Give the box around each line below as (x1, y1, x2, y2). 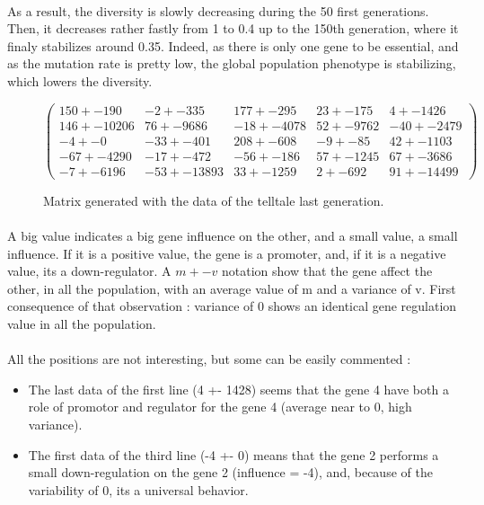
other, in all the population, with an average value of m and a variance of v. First (7, 279, 456, 297)
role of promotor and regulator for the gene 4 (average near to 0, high (28, 397, 412, 416)
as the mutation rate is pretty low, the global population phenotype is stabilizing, (7, 54, 456, 73)
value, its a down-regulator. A (7, 261, 172, 280)
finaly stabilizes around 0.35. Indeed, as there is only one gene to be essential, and (7, 36, 459, 55)
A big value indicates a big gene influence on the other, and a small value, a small (7, 226, 458, 244)
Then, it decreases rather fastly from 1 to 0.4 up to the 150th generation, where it (7, 19, 459, 38)
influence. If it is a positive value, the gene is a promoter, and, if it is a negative (7, 244, 446, 262)
